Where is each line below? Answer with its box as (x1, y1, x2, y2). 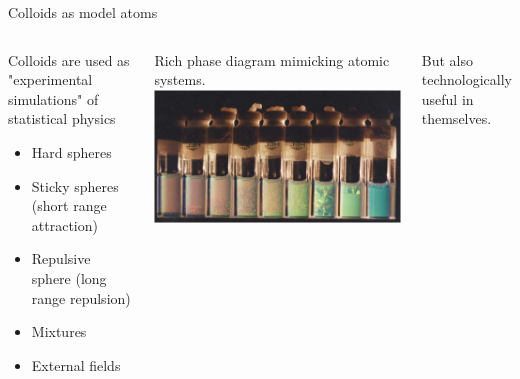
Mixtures (31, 321, 87, 342)
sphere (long (31, 267, 107, 288)
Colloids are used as (8, 49, 130, 70)
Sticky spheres (31, 175, 119, 196)
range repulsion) (31, 287, 131, 308)
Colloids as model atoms (8, 2, 158, 22)
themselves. (421, 108, 492, 129)
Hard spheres (31, 141, 112, 162)
